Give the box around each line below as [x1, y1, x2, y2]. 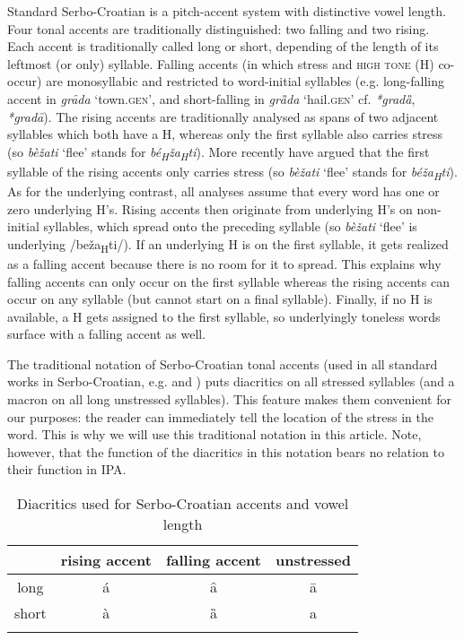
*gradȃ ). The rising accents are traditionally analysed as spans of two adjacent [7, 107, 439, 125]
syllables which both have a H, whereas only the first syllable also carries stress [7, 125, 443, 143]
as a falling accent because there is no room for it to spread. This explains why [7, 254, 442, 272]
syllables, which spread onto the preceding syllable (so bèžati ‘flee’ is [43, 217, 417, 236]
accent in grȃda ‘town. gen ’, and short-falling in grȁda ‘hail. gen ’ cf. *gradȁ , [7, 89, 416, 108]
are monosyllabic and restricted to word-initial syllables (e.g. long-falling [46, 72, 445, 91]
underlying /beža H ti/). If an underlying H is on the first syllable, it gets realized [7, 234, 449, 255]
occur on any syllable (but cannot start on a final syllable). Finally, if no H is [7, 290, 433, 308]
